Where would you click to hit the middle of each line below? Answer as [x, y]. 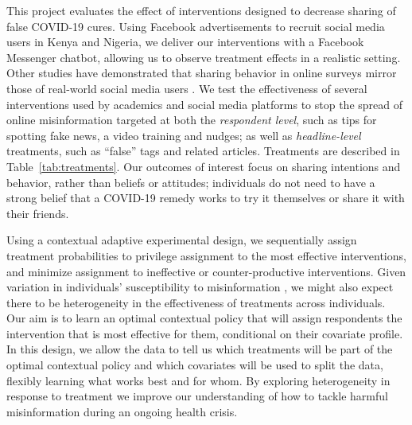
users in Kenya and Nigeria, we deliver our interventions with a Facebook [185, 42]
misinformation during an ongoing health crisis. [122, 411]
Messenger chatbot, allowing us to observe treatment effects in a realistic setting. [204, 57]
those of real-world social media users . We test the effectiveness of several [187, 88]
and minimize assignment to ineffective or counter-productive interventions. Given [206, 271]
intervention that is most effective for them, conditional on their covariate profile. [205, 333]
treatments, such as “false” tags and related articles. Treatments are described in [203, 151]
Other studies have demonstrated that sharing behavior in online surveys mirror [202, 73]
